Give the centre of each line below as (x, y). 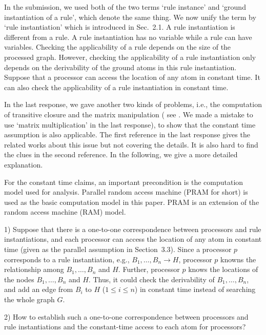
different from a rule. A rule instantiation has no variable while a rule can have (128, 37)
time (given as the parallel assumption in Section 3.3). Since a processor (118, 249)
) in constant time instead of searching (195, 289)
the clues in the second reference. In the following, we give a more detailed (121, 154)
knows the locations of (223, 269)
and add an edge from (39, 289)
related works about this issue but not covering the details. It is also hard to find (131, 144)
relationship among (34, 269)
